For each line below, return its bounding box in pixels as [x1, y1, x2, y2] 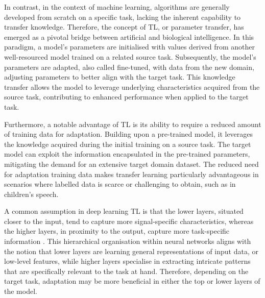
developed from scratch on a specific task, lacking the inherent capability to [4, 11, 241, 22]
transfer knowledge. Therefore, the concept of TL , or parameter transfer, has [4, 21, 244, 32]
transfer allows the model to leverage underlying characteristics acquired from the [4, 81, 260, 92]
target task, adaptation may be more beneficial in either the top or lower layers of [4, 276, 260, 286]
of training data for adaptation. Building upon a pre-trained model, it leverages [4, 129, 253, 139]
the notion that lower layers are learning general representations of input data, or [4, 245, 258, 256]
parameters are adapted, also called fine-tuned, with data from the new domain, [4, 61, 254, 72]
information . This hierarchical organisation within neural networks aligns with [4, 236, 251, 246]
